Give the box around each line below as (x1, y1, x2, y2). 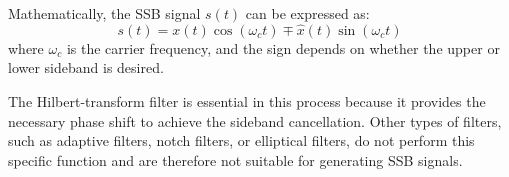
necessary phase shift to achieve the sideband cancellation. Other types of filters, (8, 110, 502, 131)
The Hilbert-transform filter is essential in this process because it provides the (8, 91, 486, 111)
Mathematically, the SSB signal (8, 3, 201, 23)
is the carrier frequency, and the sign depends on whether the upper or (66, 37, 500, 58)
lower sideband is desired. (8, 57, 164, 78)
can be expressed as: (245, 3, 370, 23)
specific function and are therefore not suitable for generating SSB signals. (8, 149, 463, 170)
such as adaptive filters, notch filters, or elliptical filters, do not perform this (8, 130, 475, 151)
